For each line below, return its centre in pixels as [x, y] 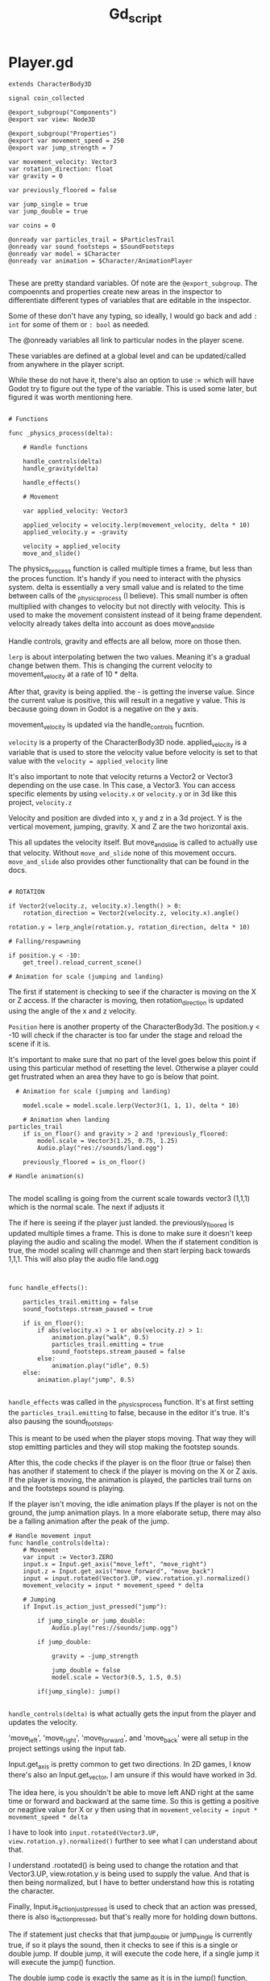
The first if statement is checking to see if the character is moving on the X [132, 992]
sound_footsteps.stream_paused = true [88, 1309]
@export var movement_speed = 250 [66, 141]
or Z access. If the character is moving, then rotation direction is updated [126, 1001]
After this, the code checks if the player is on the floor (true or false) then [130, 1463]
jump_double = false [86, 1671]
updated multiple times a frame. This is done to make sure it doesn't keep [130, 1233]
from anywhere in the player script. [66, 364]
